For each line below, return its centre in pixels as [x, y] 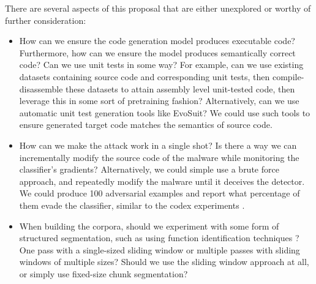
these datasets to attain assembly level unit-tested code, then [180, 88]
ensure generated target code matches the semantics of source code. [146, 125]
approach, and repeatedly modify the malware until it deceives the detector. [162, 181]
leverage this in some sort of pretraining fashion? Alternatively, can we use [159, 101]
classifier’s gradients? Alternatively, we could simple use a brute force [149, 169]
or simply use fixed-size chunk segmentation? [103, 273]
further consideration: [46, 20]
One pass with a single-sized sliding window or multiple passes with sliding [160, 249]
